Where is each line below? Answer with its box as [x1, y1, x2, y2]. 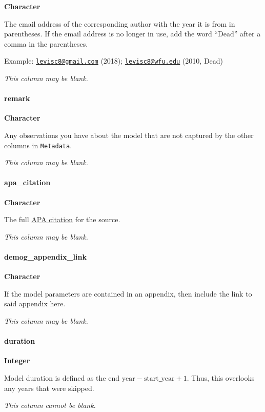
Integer [4, 355, 30, 366]
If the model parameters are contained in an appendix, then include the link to [4, 288, 252, 299]
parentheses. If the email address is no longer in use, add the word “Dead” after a [4, 28, 261, 39]
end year [108, 375, 135, 382]
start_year [144, 375, 175, 382]
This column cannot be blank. [4, 400, 96, 410]
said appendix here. [4, 298, 66, 309]
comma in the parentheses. [4, 38, 88, 49]
